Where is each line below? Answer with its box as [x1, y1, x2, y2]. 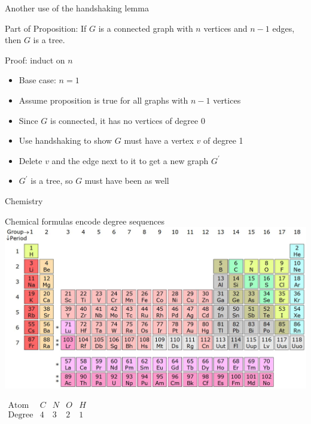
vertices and [203, 22, 248, 34]
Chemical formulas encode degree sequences [5, 214, 165, 227]
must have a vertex [124, 134, 194, 147]
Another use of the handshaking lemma [5, 2, 149, 14]
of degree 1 [203, 134, 243, 147]
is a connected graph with [98, 22, 193, 34]
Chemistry [5, 194, 43, 207]
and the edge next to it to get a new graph [51, 154, 209, 166]
